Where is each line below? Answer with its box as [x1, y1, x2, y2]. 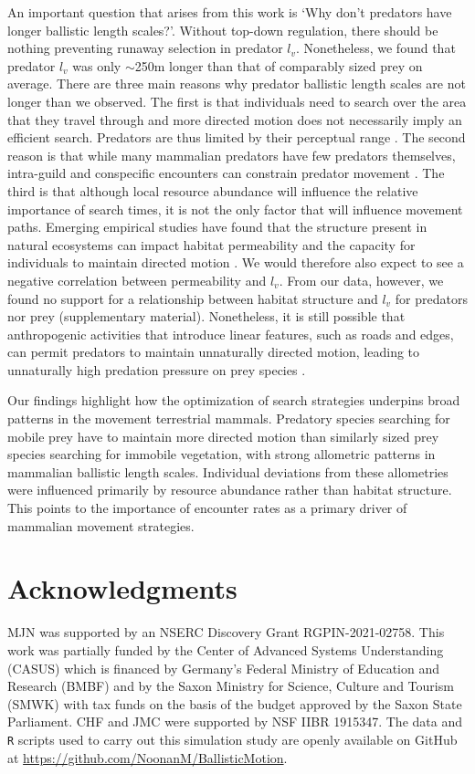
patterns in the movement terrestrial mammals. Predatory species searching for [7, 409, 450, 428]
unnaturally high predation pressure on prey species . [7, 360, 306, 379]
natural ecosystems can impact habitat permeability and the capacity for [7, 235, 416, 254]
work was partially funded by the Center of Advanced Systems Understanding [7, 640, 444, 659]
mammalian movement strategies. [7, 516, 195, 535]
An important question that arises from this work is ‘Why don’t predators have [7, 3, 452, 21]
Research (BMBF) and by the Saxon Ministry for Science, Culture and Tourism [7, 676, 454, 696]
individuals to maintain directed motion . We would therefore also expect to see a [7, 253, 464, 272]
